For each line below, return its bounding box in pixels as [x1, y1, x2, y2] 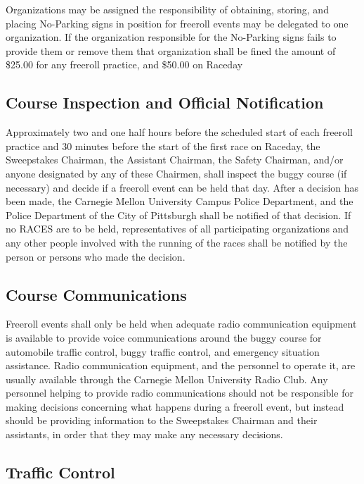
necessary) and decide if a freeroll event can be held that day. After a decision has [6, 180, 359, 194]
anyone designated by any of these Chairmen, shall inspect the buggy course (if [6, 166, 347, 180]
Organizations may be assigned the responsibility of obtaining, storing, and [6, 2, 329, 16]
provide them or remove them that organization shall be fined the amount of [6, 43, 336, 58]
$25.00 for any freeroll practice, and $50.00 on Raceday [6, 57, 243, 72]
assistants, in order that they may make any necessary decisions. [6, 427, 283, 442]
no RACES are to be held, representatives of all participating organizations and [6, 221, 349, 236]
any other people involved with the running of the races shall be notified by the [6, 235, 348, 249]
